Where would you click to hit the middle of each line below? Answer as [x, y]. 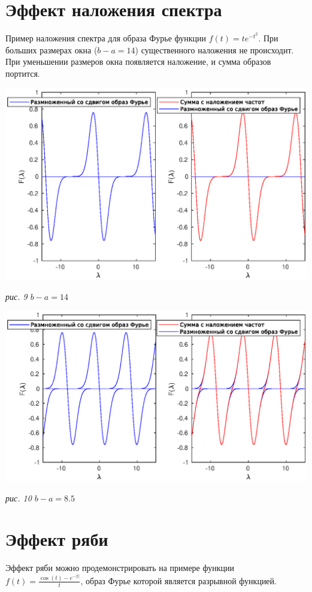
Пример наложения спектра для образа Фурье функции [106, 38]
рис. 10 [19, 498]
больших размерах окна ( [52, 49]
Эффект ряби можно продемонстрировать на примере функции [120, 568]
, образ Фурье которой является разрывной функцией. [178, 580]
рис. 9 [16, 296]
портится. [23, 73]
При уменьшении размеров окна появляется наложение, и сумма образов [138, 61]
